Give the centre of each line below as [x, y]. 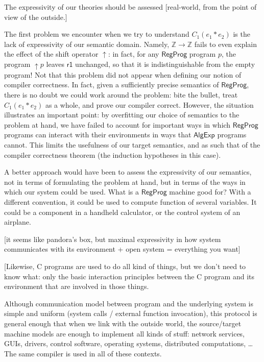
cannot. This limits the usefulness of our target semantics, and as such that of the [132, 145]
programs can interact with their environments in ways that [98, 135]
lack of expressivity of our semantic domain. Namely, [87, 44]
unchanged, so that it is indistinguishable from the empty [165, 64]
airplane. [18, 222]
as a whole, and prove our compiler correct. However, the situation [149, 104]
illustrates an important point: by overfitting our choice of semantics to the [122, 115]
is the [242, 34]
